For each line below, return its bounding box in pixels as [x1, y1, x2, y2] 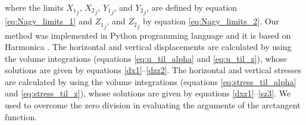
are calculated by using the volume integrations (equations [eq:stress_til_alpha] [5, 75, 296, 87]
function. [5, 110, 38, 123]
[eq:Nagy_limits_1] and [5, 15, 92, 27]
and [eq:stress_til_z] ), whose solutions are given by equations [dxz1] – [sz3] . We [5, 87, 291, 99]
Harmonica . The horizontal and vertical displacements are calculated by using [5, 40, 292, 53]
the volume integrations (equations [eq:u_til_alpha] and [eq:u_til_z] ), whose [5, 52, 288, 64]
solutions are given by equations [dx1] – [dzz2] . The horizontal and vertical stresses [5, 64, 302, 76]
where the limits [5, 1, 64, 13]
